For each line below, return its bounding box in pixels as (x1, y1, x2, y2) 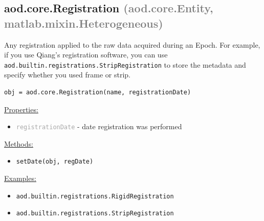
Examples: (4, 173, 36, 184)
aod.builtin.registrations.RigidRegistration (16, 192, 174, 200)
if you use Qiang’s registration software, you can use (4, 49, 168, 60)
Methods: (4, 138, 33, 149)
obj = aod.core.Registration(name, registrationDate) (4, 89, 191, 96)
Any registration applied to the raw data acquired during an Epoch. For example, (4, 39, 260, 50)
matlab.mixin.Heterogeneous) (4, 15, 163, 31)
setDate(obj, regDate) (16, 158, 94, 166)
